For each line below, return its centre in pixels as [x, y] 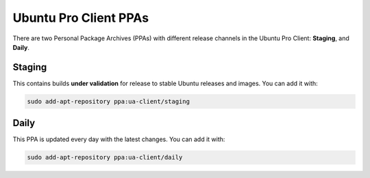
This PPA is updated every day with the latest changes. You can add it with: [119, 139]
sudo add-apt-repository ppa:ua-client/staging [108, 101]
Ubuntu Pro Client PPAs [81, 18]
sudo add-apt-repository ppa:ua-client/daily [105, 158]
